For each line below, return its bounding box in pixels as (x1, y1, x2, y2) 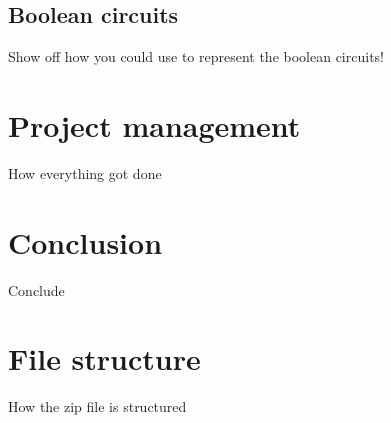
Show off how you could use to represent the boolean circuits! (8, 46, 384, 67)
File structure (8, 338, 201, 379)
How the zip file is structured (8, 396, 187, 417)
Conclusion (8, 221, 163, 262)
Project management (8, 104, 301, 145)
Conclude (8, 279, 65, 300)
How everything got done (8, 162, 162, 183)
